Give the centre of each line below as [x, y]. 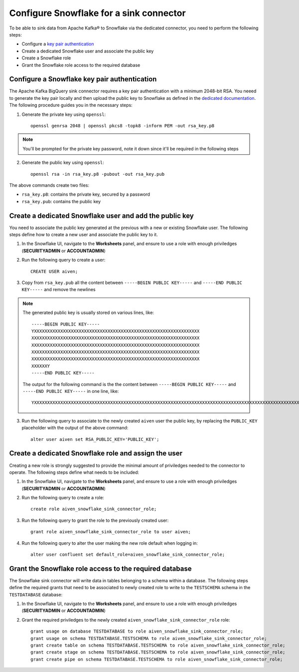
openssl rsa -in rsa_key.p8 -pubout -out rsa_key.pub [97, 174]
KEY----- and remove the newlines [59, 290]
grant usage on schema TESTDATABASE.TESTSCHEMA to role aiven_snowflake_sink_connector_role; [149, 638]
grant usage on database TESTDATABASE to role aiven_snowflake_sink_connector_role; [137, 631]
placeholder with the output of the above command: [75, 428]
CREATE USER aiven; [54, 271]
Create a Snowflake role [46, 58]
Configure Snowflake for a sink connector [98, 13]
